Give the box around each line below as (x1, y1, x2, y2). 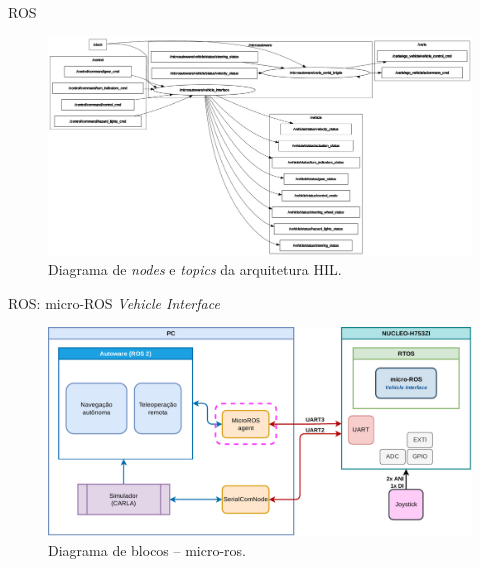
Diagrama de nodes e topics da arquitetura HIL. (48, 259, 342, 280)
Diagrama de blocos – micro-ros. (48, 539, 247, 560)
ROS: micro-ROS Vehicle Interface (8, 292, 220, 313)
